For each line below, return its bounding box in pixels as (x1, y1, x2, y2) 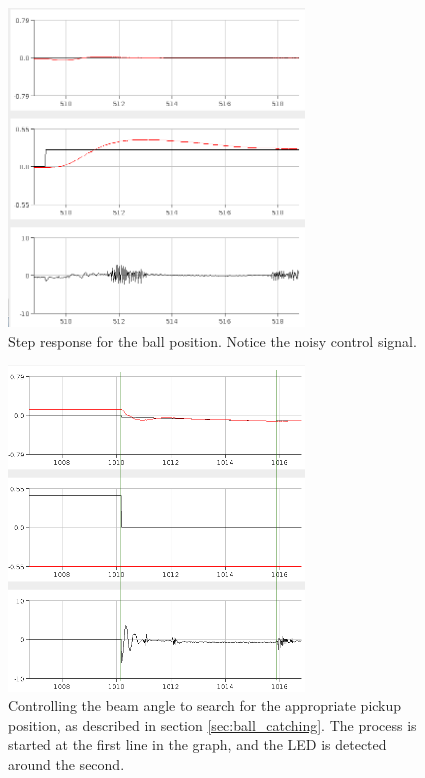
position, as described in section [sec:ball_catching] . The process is (8, 714, 417, 735)
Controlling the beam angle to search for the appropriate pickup (8, 695, 402, 716)
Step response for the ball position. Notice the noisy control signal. (8, 330, 417, 351)
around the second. (8, 753, 125, 774)
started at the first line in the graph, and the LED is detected (8, 734, 387, 755)
